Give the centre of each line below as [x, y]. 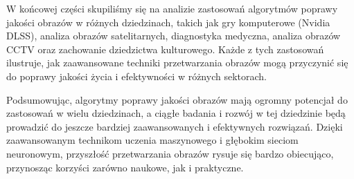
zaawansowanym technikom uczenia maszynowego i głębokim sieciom [152, 140]
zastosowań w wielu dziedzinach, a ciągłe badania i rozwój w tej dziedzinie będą [176, 113]
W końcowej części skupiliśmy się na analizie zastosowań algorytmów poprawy [172, 8]
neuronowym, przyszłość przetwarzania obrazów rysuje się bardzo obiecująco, [170, 153]
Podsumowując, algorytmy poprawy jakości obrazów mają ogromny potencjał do [177, 99]
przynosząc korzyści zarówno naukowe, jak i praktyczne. [125, 167]
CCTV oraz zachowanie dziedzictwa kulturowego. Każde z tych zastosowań [165, 49]
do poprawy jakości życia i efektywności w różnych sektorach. [136, 76]
